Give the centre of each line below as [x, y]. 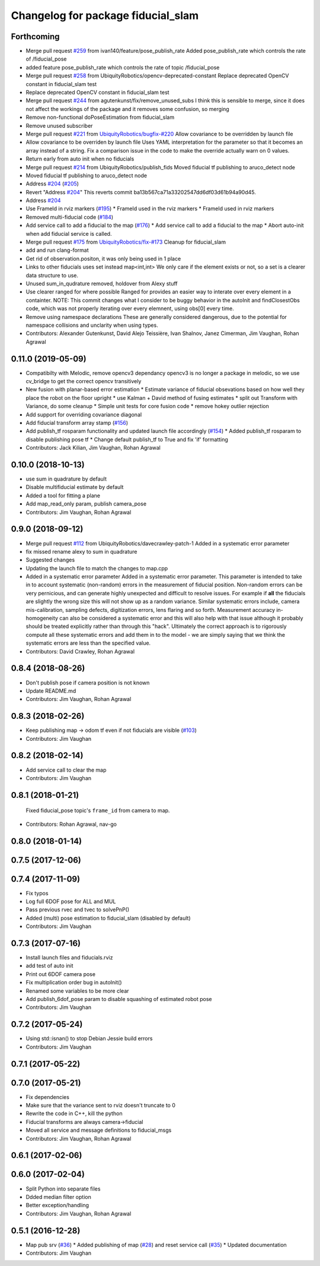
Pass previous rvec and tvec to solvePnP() [78, 910]
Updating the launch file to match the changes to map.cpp [97, 568]
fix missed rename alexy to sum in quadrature [81, 551]
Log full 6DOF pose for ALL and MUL [71, 902]
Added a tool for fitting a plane [63, 495]
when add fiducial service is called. [69, 233]
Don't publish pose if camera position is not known [88, 683]
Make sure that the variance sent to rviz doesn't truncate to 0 [101, 1106]
